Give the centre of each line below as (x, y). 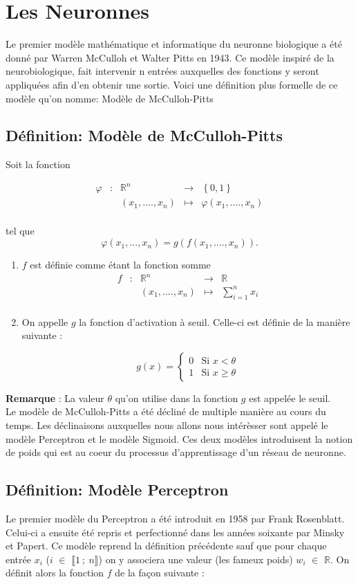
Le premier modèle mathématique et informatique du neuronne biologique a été (174, 44)
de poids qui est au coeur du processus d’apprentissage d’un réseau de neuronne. (176, 452)
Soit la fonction (38, 164)
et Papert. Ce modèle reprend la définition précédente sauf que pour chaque (166, 546)
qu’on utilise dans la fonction (177, 398)
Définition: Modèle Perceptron (117, 490)
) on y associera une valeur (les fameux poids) (196, 559)
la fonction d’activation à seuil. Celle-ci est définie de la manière (215, 321)
